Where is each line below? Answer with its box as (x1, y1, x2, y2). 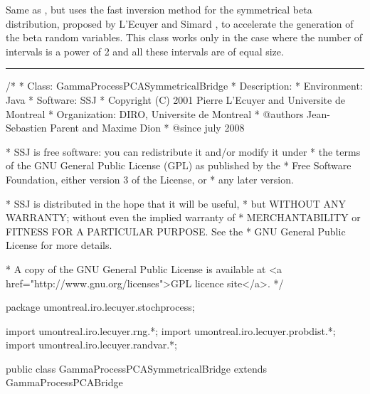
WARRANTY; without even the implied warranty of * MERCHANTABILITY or (6, 210, 361, 225)
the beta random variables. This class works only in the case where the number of (6, 30, 363, 45)
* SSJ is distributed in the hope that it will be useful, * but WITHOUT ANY (6, 196, 347, 211)
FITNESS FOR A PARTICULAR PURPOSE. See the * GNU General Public (6, 223, 346, 238)
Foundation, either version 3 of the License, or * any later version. (6, 171, 294, 186)
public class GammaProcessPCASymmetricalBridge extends (6, 361, 268, 376)
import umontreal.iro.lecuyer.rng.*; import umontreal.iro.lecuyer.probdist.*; (6, 323, 336, 338)
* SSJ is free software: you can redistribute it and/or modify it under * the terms (6, 144, 361, 159)
